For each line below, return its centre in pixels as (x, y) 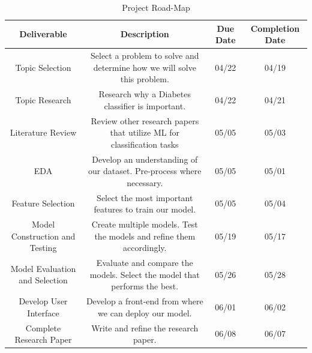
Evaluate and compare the (145, 263)
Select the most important (145, 197)
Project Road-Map (156, 7)
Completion (275, 28)
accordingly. (145, 248)
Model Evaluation (43, 268)
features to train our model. (145, 209)
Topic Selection (43, 67)
